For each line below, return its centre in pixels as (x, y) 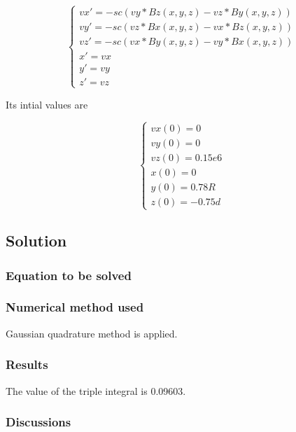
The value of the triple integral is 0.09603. (96, 390)
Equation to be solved (69, 275)
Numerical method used (75, 307)
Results (27, 364)
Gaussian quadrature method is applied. (92, 333)
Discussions (38, 422)
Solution (36, 241)
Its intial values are (47, 104)
